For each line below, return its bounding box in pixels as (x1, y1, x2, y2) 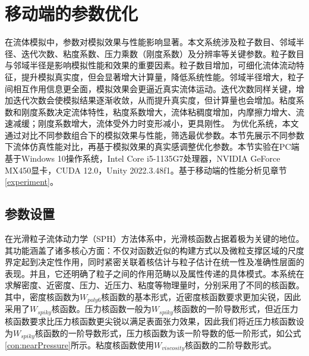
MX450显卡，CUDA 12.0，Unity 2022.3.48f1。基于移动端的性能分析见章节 (5, 163, 287, 176)
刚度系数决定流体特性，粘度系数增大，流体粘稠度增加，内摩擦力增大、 (21, 105, 296, 118)
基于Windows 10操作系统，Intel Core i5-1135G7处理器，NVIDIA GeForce (5, 152, 280, 165)
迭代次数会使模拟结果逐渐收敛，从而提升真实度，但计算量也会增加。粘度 (12, 94, 296, 106)
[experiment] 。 (5, 175, 58, 188)
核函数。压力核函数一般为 (51, 303, 152, 315)
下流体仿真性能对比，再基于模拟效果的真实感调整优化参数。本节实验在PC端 (5, 140, 299, 153)
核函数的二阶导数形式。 (185, 338, 277, 351)
